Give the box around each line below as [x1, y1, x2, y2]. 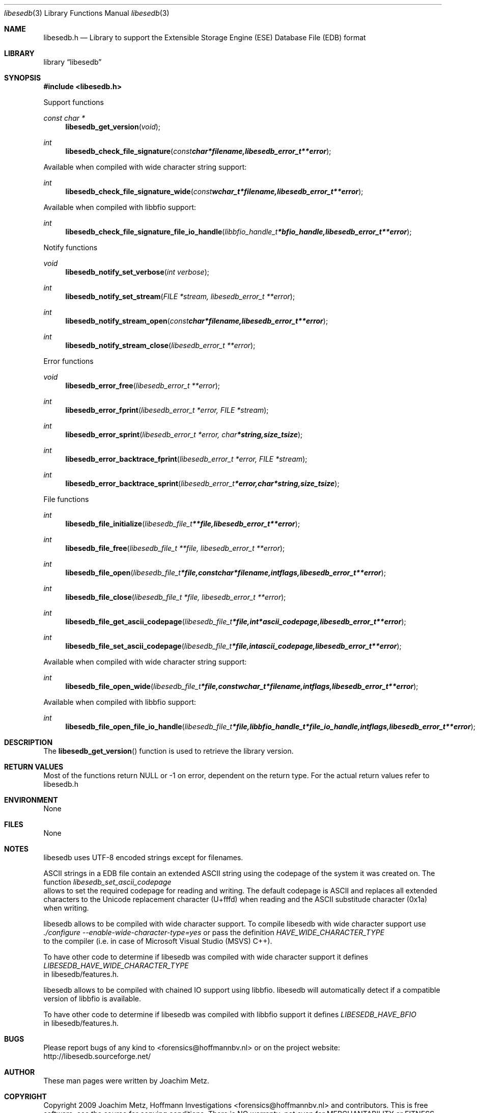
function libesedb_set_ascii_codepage [43, 878, 172, 886]
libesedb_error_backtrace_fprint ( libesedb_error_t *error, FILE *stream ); [65, 455, 307, 463]
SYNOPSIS [4, 73, 41, 82]
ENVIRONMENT [4, 796, 58, 804]
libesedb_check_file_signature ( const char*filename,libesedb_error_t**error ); [65, 147, 331, 155]
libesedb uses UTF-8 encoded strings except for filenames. [43, 853, 243, 862]
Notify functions [43, 243, 98, 252]
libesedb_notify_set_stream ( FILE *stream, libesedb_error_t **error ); [65, 292, 295, 301]
